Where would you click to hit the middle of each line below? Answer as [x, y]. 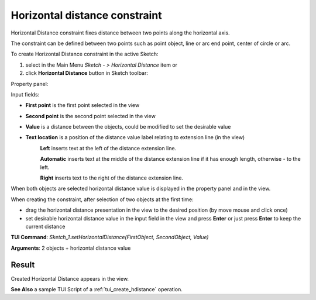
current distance [45, 226]
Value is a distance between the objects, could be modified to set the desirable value [128, 127]
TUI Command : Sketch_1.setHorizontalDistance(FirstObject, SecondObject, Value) [110, 237]
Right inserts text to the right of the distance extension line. [112, 178]
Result [23, 265]
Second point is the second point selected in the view [91, 116]
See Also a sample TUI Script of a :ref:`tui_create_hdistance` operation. [97, 289]
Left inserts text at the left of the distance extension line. [108, 148]
